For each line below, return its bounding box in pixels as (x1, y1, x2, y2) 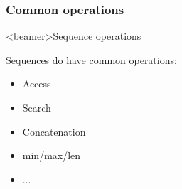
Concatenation (22, 124, 86, 139)
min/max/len (22, 148, 81, 163)
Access (22, 76, 51, 91)
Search (22, 100, 51, 114)
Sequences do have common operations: (6, 52, 177, 67)
